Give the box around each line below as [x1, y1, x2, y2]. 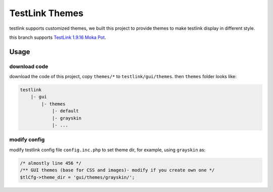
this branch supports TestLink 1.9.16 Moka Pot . [9, 34, 106, 40]
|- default [52, 108, 79, 114]
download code [9, 63, 49, 70]
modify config [9, 136, 45, 143]
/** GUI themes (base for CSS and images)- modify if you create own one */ [20, 167, 215, 173]
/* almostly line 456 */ [20, 160, 82, 166]
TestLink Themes [9, 8, 83, 19]
